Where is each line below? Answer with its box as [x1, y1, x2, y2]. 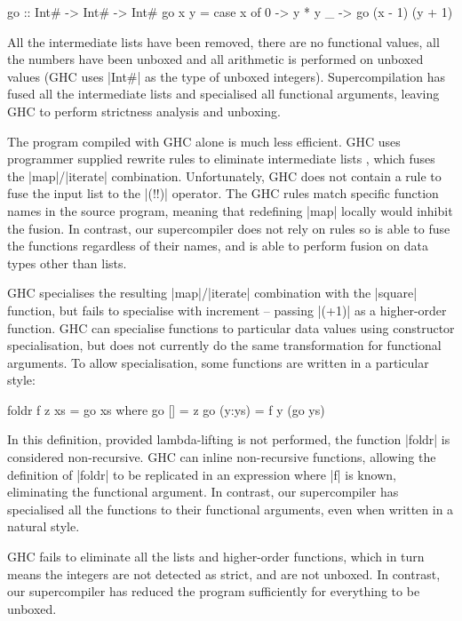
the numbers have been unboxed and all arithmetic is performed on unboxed [7, 50, 424, 68]
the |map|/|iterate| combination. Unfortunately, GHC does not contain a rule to [7, 166, 442, 185]
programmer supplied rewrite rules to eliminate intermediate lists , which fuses [7, 149, 435, 168]
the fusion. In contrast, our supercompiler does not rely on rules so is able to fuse [7, 219, 450, 237]
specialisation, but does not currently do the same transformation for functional [7, 336, 442, 354]
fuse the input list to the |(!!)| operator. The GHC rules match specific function [7, 184, 439, 203]
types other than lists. [7, 253, 127, 272]
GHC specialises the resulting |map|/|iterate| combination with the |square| [7, 283, 418, 302]
